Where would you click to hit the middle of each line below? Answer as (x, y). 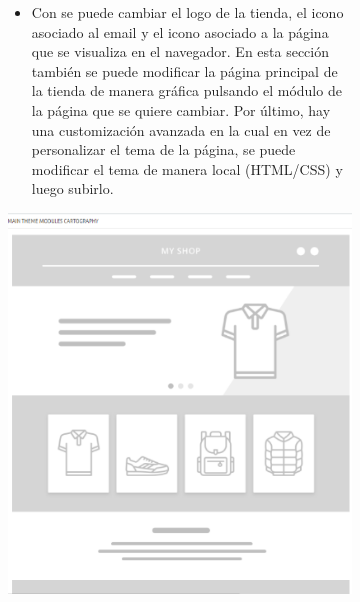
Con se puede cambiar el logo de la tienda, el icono (187, 12)
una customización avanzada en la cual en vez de (181, 129)
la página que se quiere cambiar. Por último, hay (181, 109)
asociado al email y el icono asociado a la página (180, 31)
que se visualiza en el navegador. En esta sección (180, 51)
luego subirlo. (72, 188)
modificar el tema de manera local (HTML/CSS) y (187, 168)
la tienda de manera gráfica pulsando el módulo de (186, 90)
